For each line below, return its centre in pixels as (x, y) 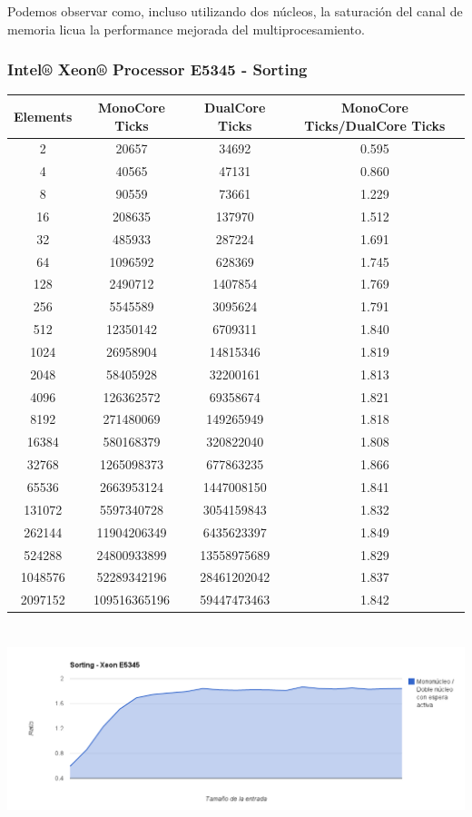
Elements (43, 116)
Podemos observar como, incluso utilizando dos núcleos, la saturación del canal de (235, 11)
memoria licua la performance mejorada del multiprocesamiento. (186, 29)
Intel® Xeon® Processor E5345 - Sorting (157, 69)
